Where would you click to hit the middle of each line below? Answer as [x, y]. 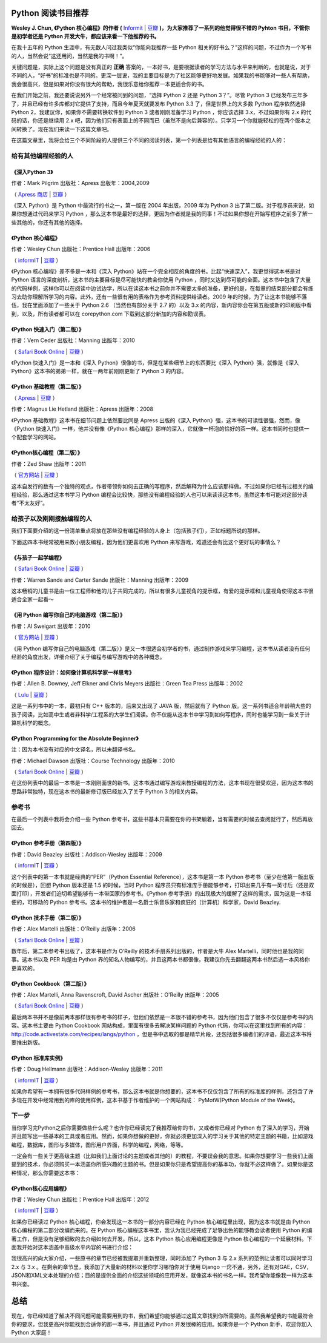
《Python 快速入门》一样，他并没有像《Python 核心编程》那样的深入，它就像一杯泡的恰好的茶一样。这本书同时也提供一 [160, 428]
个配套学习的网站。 [35, 437]
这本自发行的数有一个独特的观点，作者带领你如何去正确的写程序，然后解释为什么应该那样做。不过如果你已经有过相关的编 [162, 486]
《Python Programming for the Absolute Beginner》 [75, 738]
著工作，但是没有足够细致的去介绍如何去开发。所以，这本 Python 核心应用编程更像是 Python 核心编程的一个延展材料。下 [162, 1239]
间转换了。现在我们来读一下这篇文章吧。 [61, 129]
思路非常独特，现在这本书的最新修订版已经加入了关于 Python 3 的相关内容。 [106, 791]
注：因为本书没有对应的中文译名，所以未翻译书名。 [75, 750]
